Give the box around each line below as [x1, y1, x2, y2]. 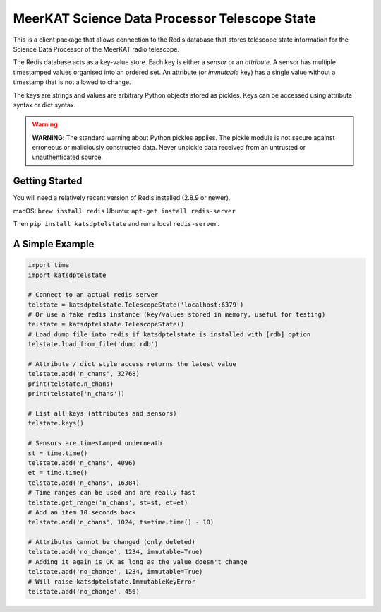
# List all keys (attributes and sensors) [28, 410, 177, 417]
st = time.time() [28, 449, 88, 457]
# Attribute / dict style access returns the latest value [28, 360, 236, 368]
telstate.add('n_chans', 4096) [28, 459, 137, 466]
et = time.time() [28, 469, 88, 477]
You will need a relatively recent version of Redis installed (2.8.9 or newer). [13, 194, 231, 202]
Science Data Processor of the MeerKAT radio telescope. [13, 45, 180, 53]
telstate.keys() [28, 419, 85, 428]
